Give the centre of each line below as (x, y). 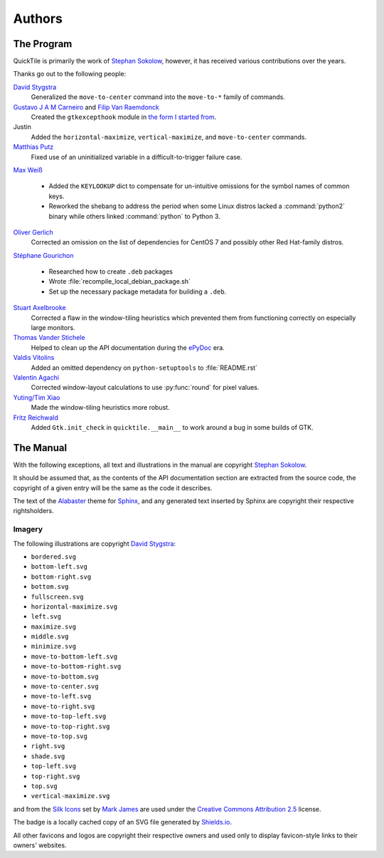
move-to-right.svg (63, 706)
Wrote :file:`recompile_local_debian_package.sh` (120, 281)
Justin (22, 127)
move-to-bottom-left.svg (74, 656)
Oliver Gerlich (33, 232)
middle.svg (50, 637)
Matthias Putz (33, 147)
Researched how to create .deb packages (111, 272)
